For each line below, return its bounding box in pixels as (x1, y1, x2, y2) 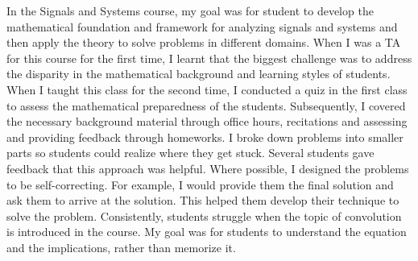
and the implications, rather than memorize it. (6, 238, 236, 255)
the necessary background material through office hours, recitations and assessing (6, 113, 408, 130)
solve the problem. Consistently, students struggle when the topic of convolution (6, 207, 402, 224)
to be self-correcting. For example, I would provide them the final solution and (6, 176, 394, 193)
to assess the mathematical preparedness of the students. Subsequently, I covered (6, 97, 406, 114)
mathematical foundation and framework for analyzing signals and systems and (6, 18, 398, 35)
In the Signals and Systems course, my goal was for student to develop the (6, 2, 374, 19)
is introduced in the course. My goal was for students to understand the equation (6, 223, 407, 240)
